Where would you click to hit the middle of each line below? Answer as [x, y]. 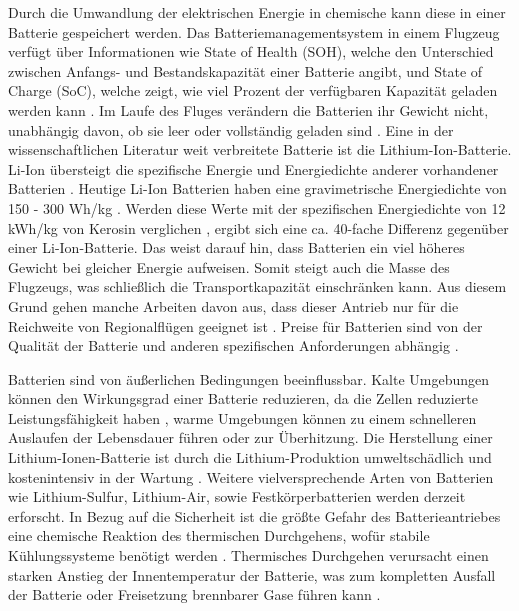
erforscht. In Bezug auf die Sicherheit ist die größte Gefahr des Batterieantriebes [254, 515]
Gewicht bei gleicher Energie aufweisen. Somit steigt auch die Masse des [229, 266]
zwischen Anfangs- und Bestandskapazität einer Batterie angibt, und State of [245, 70]
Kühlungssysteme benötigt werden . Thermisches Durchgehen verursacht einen [248, 555]
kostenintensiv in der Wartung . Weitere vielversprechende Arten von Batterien [251, 476]
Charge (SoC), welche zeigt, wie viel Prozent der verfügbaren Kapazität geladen [253, 90]
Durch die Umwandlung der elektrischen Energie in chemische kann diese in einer [257, 12]
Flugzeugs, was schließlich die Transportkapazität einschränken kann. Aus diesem [257, 286]
